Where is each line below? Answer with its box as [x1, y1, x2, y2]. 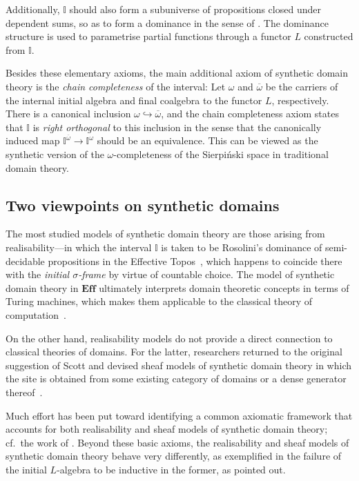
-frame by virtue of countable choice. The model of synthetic [78, 267, 335, 282]
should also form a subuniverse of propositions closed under [69, 2, 321, 16]
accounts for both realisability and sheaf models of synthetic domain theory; [6, 422, 328, 436]
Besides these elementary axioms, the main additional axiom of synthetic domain [6, 66, 349, 80]
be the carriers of [265, 79, 338, 93]
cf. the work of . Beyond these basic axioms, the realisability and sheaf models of [6, 435, 349, 449]
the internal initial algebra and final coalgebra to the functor [6, 92, 262, 107]
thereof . [6, 384, 43, 399]
